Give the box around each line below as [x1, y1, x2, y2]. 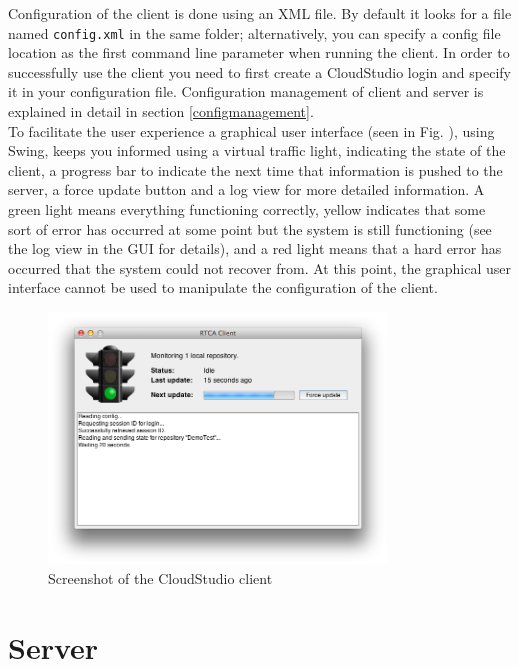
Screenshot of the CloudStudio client [48, 568, 273, 589]
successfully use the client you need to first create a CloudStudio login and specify [8, 61, 511, 82]
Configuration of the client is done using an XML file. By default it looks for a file [8, 3, 512, 23]
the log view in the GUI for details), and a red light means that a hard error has [8, 238, 502, 259]
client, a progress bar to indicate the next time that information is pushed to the [8, 159, 503, 180]
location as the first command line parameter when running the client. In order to [8, 42, 510, 63]
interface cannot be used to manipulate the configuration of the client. [8, 277, 438, 298]
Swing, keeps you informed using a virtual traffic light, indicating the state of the [8, 140, 506, 161]
